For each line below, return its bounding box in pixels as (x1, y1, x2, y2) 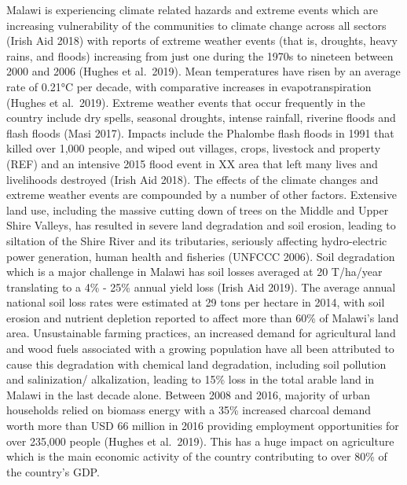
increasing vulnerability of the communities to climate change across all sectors (6, 17, 387, 33)
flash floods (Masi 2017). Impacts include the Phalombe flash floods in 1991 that (6, 124, 394, 141)
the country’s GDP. (6, 463, 100, 479)
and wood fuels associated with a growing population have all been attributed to (6, 340, 394, 357)
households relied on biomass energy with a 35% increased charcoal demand (6, 402, 372, 418)
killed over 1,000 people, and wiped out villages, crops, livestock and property (6, 140, 381, 156)
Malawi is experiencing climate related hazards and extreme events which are (6, 2, 378, 17)
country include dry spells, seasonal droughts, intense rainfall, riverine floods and (6, 109, 396, 126)
